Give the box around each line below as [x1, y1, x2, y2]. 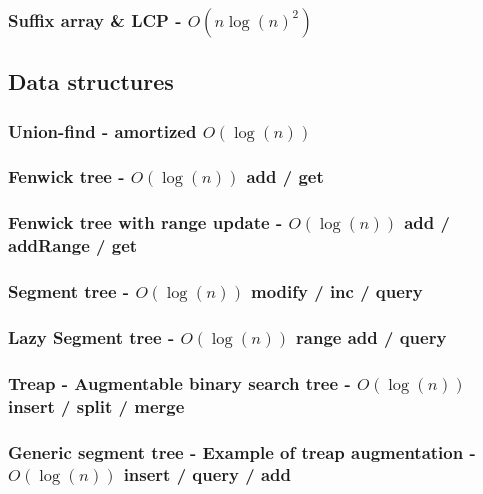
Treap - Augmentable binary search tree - [8, 370, 351, 395]
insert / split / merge [8, 393, 185, 418]
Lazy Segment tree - [8, 324, 175, 349]
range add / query [296, 324, 447, 349]
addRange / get [8, 233, 138, 258]
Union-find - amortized [8, 118, 197, 143]
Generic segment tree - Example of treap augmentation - [8, 439, 476, 464]
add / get [246, 164, 324, 189]
